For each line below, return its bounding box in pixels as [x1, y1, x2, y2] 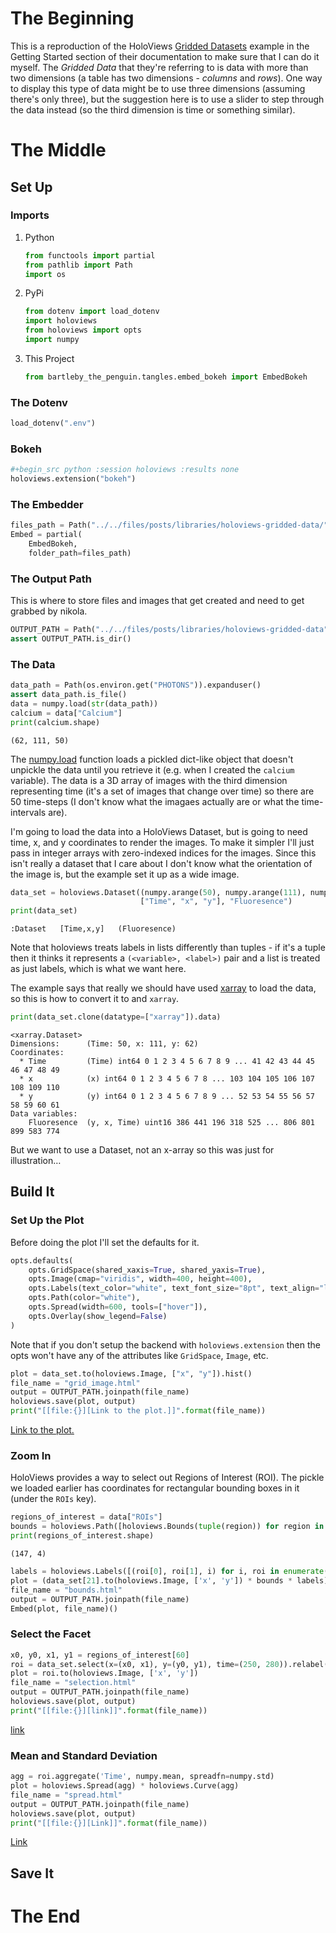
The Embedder [10, 497, 84, 511]
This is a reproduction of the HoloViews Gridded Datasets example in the [10, 40, 310, 52]
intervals [10, 806, 47, 818]
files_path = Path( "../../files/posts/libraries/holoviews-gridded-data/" [10, 520, 329, 531]
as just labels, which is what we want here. [10, 963, 187, 975]
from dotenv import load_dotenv [24, 307, 160, 317]
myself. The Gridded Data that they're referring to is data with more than [10, 61, 309, 73]
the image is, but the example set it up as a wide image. [10, 868, 240, 880]
